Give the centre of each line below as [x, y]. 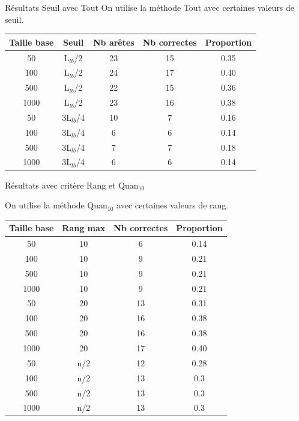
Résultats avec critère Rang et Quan [72, 185]
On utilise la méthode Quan [56, 205]
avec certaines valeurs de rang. [173, 205]
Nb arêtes [113, 42]
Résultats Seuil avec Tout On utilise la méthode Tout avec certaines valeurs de [150, 7]
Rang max [84, 228]
